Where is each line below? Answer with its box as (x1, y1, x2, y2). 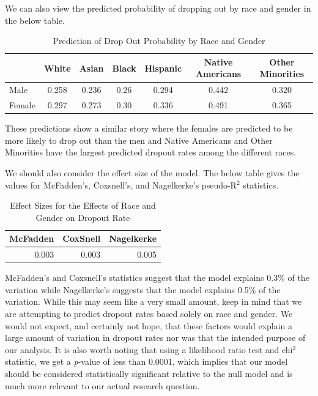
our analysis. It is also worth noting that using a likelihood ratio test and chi (5, 343, 293, 356)
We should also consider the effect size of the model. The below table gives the (5, 166, 300, 179)
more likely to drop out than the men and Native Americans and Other (5, 133, 273, 146)
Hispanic (144, 61, 182, 74)
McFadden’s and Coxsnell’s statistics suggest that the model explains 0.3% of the (5, 271, 309, 284)
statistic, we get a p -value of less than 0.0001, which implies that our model (5, 355, 288, 368)
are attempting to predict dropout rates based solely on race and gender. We (5, 307, 293, 320)
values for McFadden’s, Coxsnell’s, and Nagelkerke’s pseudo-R (5, 178, 237, 191)
